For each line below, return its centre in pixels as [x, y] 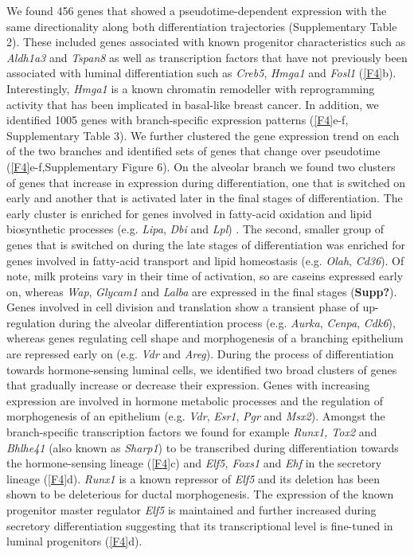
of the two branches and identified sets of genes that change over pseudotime [193, 151]
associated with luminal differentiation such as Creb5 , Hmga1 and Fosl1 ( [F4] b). [201, 73]
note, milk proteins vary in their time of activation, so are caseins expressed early [205, 276]
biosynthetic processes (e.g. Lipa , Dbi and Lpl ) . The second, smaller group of [195, 229]
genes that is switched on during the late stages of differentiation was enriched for [206, 244]
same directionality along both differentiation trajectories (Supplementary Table [202, 26]
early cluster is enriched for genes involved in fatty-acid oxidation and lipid [189, 213]
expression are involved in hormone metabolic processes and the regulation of [195, 400]
